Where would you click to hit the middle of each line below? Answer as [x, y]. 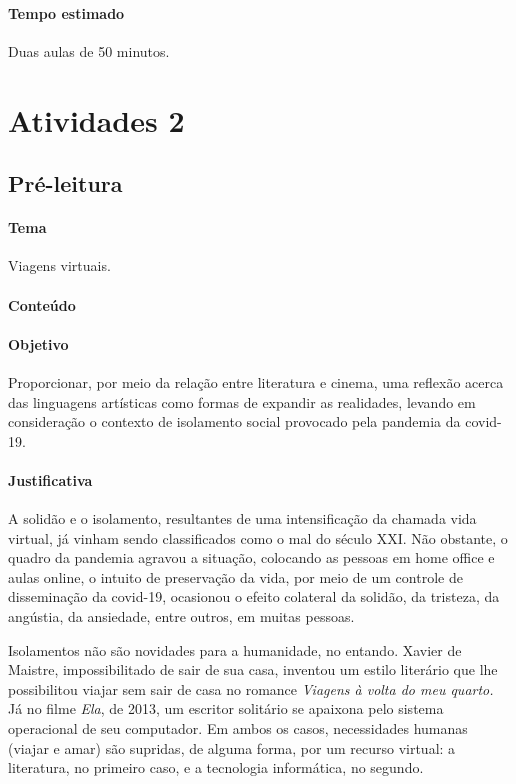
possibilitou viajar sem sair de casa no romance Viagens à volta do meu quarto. [251, 688]
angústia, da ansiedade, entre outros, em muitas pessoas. [181, 616]
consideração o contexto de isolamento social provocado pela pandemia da [234, 421]
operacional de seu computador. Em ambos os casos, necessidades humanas [238, 728]
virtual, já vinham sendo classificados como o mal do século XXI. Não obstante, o [258, 537]
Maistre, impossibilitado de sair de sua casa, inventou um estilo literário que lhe [253, 669]
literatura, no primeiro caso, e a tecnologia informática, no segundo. [216, 767]
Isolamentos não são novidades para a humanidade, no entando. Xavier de [235, 649]
